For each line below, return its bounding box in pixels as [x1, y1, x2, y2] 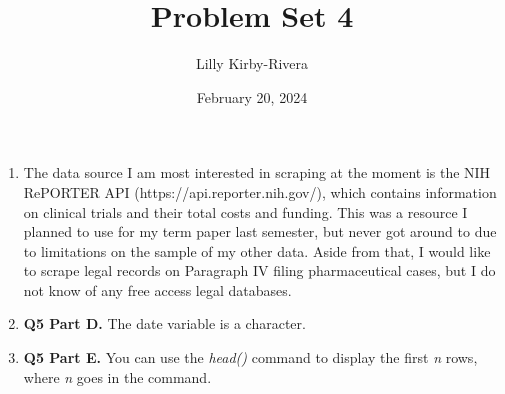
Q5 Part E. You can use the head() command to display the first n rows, [23, 347, 478, 368]
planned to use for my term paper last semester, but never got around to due [23, 221, 497, 242]
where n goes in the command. [23, 366, 212, 387]
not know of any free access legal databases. [23, 279, 292, 300]
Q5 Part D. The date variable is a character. [23, 313, 306, 334]
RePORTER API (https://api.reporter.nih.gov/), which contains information [23, 181, 497, 202]
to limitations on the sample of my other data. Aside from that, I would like [23, 240, 491, 261]
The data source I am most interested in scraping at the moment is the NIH [23, 162, 491, 183]
